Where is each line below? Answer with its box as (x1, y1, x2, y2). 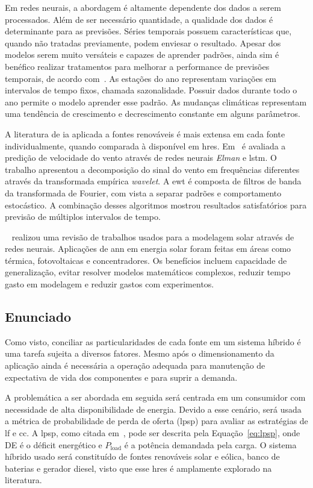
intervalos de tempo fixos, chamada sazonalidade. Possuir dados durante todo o (5, 84, 297, 96)
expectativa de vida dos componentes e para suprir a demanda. (5, 371, 238, 383)
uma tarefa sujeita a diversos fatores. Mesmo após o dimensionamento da (5, 347, 274, 360)
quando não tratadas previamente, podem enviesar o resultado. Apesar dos (5, 36, 281, 49)
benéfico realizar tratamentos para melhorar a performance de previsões (5, 60, 270, 72)
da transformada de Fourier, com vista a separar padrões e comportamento (5, 186, 282, 199)
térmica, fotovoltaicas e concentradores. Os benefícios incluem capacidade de (5, 254, 287, 266)
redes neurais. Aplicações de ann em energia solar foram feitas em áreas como (5, 242, 291, 255)
